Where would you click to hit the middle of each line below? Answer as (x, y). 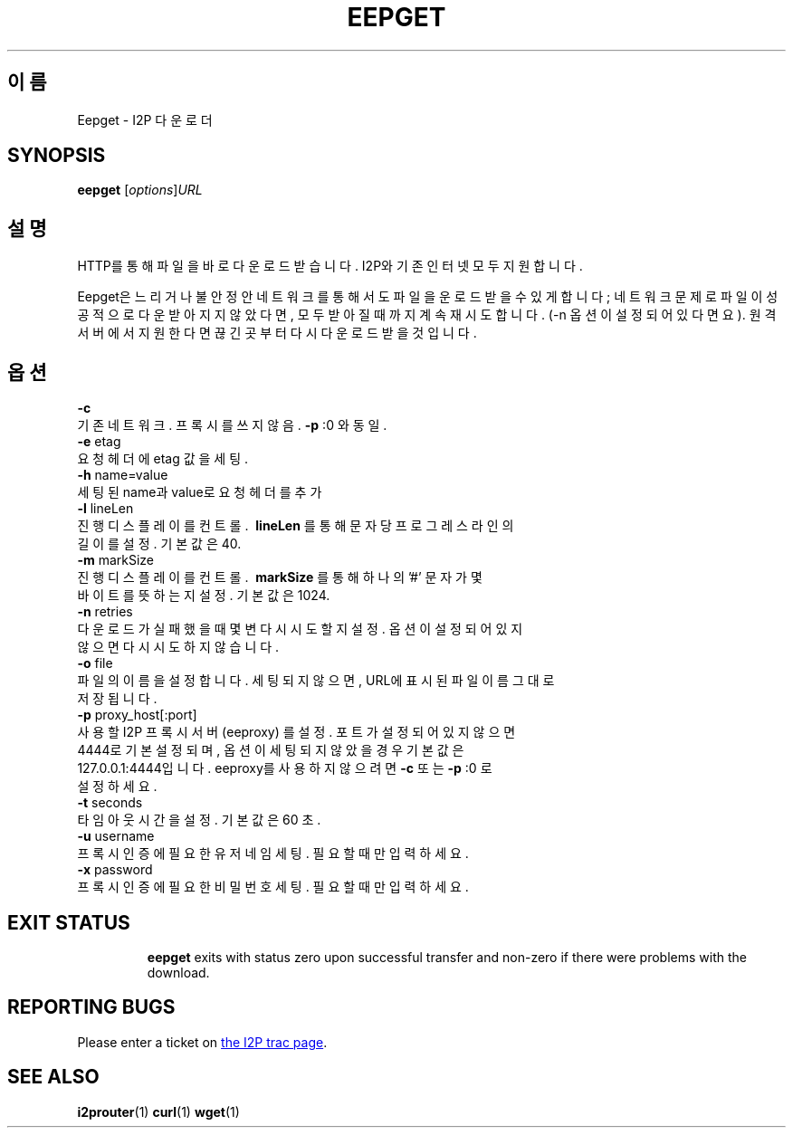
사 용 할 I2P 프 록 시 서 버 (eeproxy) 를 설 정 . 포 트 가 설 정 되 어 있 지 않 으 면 (296, 732)
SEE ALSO (53, 1077)
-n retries (105, 612)
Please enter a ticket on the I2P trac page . (202, 1042)
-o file (95, 663)
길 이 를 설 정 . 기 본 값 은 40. (159, 544)
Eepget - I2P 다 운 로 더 (145, 119)
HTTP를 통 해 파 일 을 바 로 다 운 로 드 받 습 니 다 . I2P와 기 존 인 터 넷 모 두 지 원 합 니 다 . (330, 266)
